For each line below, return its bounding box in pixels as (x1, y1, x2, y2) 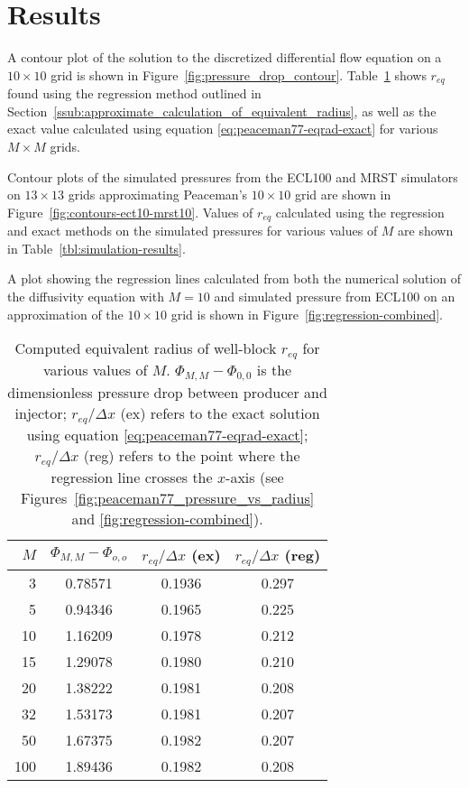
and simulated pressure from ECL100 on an (214, 286, 455, 305)
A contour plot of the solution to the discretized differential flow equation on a (7, 48, 442, 67)
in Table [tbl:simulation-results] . (7, 238, 186, 257)
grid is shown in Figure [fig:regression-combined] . (170, 304, 443, 323)
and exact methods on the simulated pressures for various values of (7, 221, 378, 240)
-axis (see (225, 466, 284, 487)
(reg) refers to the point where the (83, 444, 300, 466)
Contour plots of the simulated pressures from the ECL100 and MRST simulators (7, 167, 458, 186)
